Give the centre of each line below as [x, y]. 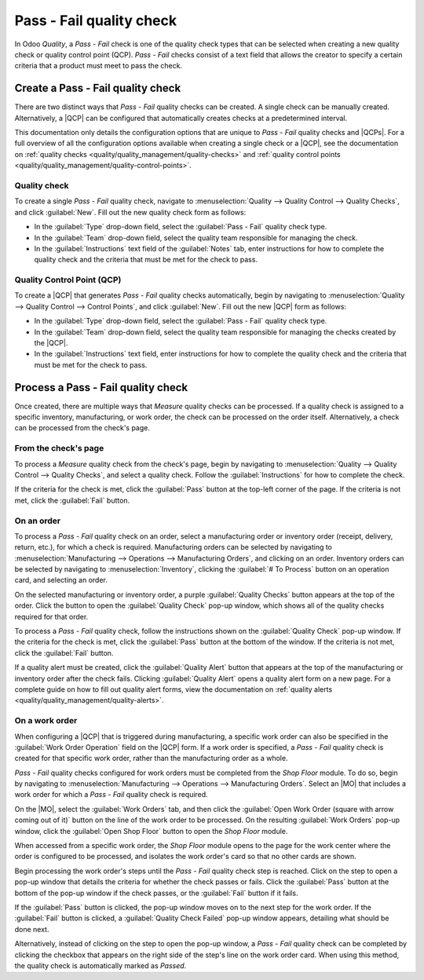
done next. [32, 929]
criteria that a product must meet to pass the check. [99, 66]
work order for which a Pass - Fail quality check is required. [111, 795]
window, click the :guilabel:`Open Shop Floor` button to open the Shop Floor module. [151, 831]
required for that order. [51, 616]
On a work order [46, 721]
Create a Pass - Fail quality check [98, 88]
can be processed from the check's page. [82, 428]
